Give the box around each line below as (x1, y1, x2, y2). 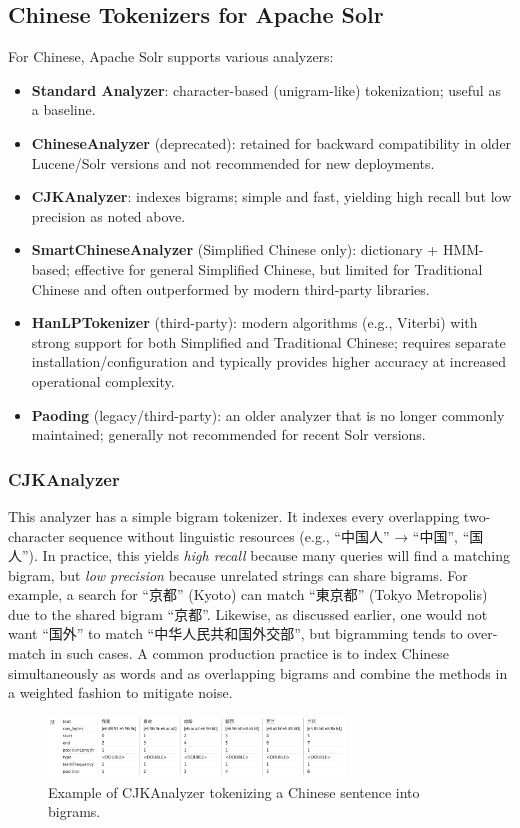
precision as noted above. (31, 205, 186, 226)
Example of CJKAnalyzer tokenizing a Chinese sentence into (48, 781, 420, 802)
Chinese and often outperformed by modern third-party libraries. (31, 278, 430, 299)
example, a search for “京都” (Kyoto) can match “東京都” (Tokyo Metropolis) (8, 584, 488, 605)
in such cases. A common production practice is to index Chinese (50, 643, 450, 664)
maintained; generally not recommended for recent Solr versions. (31, 424, 426, 445)
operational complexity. (31, 370, 175, 391)
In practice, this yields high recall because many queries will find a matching (42, 545, 510, 566)
